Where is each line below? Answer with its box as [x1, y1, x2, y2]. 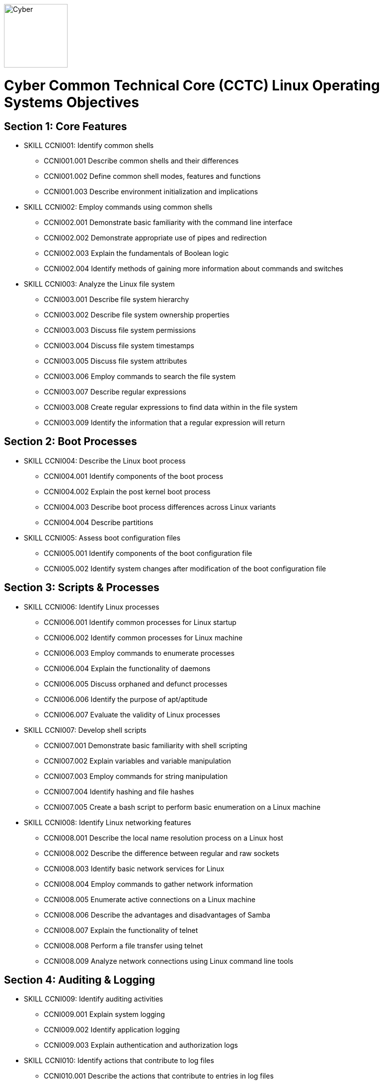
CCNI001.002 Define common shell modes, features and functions [44, 171, 261, 180]
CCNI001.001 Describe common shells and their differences [44, 156, 239, 165]
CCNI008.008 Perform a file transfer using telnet [44, 941, 203, 950]
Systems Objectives [4, 93, 139, 111]
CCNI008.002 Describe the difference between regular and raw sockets [44, 849, 279, 857]
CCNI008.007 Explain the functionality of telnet [44, 926, 198, 934]
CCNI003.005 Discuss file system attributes [44, 356, 187, 365]
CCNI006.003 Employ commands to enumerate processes [44, 648, 235, 657]
